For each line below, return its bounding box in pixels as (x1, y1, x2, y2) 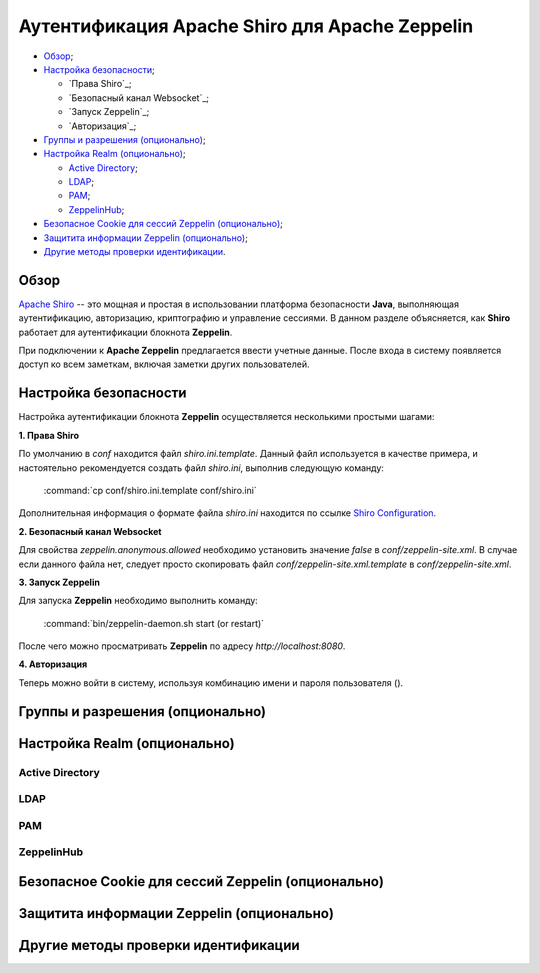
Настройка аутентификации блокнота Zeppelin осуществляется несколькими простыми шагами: (18, 411, 435, 423)
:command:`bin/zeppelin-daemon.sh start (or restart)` (43, 617, 265, 629)
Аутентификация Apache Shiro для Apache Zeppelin (18, 15, 474, 37)
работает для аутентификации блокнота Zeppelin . (18, 326, 233, 338)
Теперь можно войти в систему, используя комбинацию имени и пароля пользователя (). (18, 676, 404, 689)
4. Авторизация (18, 658, 88, 670)
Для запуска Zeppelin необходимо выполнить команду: (18, 595, 259, 607)
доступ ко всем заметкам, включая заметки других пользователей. (18, 358, 310, 370)
